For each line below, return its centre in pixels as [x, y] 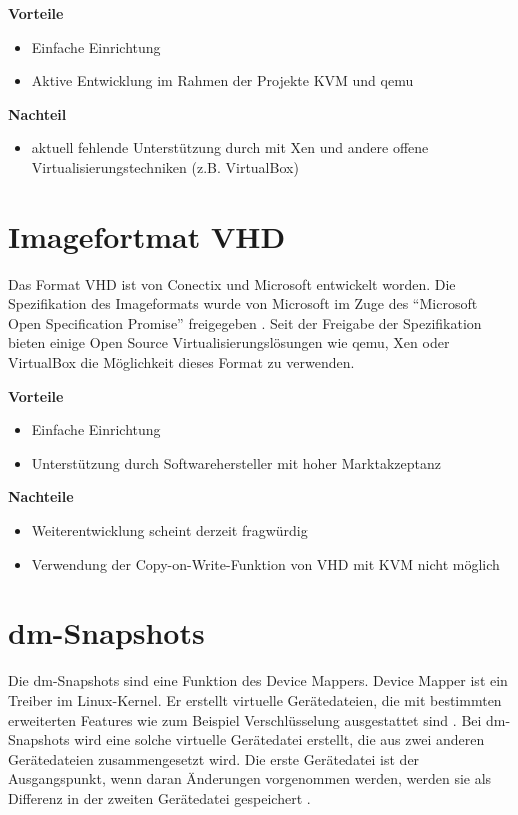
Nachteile [41, 496]
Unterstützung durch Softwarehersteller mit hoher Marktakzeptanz [236, 462]
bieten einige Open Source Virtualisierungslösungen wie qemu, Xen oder [229, 342]
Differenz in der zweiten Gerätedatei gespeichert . [159, 797]
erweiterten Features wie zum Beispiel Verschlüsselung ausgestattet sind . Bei [245, 719]
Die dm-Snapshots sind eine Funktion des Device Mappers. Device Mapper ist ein [258, 680]
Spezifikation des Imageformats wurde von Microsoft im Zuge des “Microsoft [243, 303]
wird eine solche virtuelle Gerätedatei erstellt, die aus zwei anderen [279, 739]
